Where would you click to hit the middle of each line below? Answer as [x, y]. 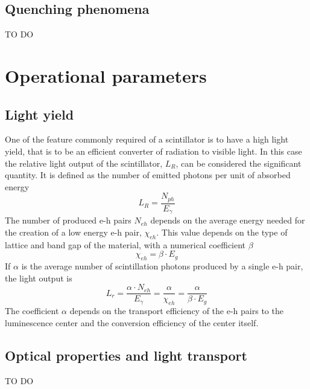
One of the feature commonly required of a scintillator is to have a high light [147, 139]
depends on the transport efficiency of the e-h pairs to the [176, 311]
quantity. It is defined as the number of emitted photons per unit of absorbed [148, 175]
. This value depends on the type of [222, 232]
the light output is [39, 278]
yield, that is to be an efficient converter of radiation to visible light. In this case [153, 151]
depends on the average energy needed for [228, 220]
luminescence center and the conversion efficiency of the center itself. [132, 322]
